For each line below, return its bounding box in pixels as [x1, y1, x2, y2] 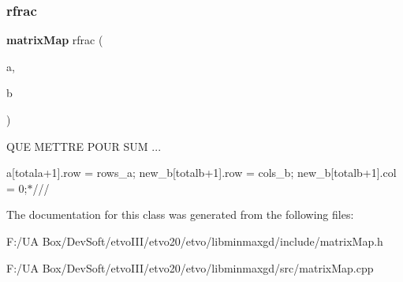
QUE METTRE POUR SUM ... [6, 137, 162, 154]
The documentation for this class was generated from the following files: [6, 206, 354, 223]
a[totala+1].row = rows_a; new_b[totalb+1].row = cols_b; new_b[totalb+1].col [6, 164, 397, 181]
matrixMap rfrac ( [6, 32, 103, 48]
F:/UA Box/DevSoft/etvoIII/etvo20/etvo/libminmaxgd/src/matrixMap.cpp [6, 259, 374, 276]
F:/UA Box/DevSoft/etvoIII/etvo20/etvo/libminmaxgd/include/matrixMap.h [6, 232, 383, 249]
